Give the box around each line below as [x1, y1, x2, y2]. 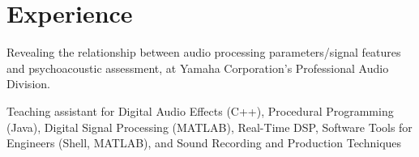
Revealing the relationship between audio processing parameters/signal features [6, 44, 401, 61]
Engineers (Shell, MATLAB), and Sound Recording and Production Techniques [6, 134, 402, 151]
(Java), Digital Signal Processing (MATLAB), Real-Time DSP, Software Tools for [6, 118, 413, 135]
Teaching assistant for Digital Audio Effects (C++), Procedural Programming [6, 102, 394, 119]
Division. [6, 75, 50, 92]
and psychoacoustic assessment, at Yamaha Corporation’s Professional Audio [6, 59, 389, 76]
